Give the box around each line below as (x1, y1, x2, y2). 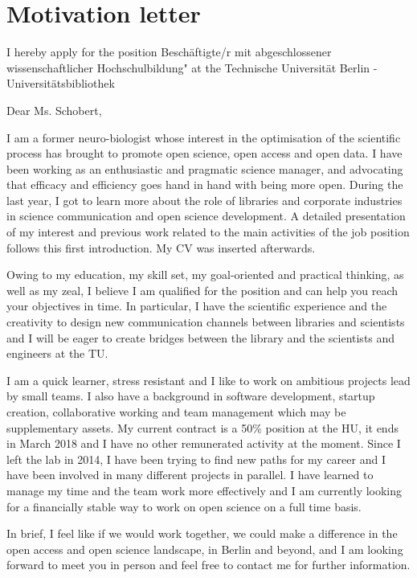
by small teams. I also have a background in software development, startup (6, 387, 375, 404)
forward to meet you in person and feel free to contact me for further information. (6, 556, 411, 573)
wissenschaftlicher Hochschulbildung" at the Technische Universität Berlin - (6, 59, 378, 76)
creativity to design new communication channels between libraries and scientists (6, 314, 405, 330)
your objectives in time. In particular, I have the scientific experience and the (6, 297, 387, 314)
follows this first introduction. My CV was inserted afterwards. (6, 239, 316, 256)
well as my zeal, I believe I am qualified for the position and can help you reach (6, 281, 399, 298)
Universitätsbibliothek (6, 75, 115, 92)
